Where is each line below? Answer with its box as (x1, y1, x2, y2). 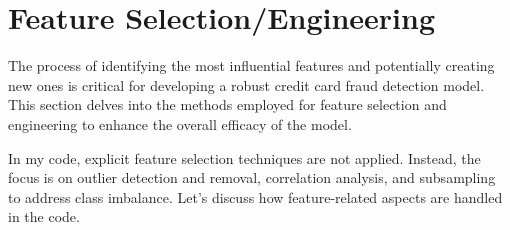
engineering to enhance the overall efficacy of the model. (8, 113, 352, 134)
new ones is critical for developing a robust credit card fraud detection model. (8, 74, 485, 95)
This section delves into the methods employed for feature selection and (8, 94, 447, 115)
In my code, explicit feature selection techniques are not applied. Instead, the (8, 147, 481, 168)
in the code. (8, 206, 80, 227)
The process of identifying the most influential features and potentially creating (8, 55, 495, 76)
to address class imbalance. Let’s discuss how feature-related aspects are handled (8, 186, 503, 207)
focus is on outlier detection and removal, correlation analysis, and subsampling (8, 167, 496, 188)
